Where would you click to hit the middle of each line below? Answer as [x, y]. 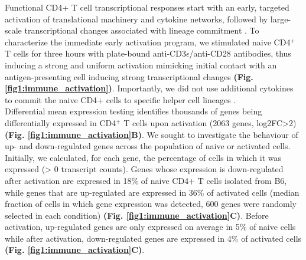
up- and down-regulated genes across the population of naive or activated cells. [148, 146]
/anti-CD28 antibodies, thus [240, 53]
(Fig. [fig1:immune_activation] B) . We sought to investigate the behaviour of [152, 134]
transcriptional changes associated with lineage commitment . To [142, 30]
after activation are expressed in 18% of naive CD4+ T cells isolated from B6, [146, 180]
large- [281, 19]
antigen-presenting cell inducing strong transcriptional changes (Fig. [129, 76]
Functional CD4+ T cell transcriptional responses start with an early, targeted [147, 7]
